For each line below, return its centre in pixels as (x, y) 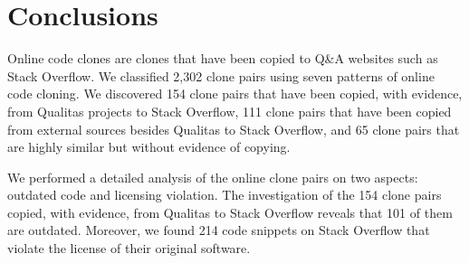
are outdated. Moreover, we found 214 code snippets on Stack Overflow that (219, 230)
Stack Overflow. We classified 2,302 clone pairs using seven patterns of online (221, 75)
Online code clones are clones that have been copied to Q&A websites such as (223, 58)
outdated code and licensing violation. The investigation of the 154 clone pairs (225, 195)
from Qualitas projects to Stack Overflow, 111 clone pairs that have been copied (230, 111)
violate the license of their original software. (129, 248)
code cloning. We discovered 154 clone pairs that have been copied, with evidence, (235, 94)
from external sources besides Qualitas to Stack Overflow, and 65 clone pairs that (234, 129)
